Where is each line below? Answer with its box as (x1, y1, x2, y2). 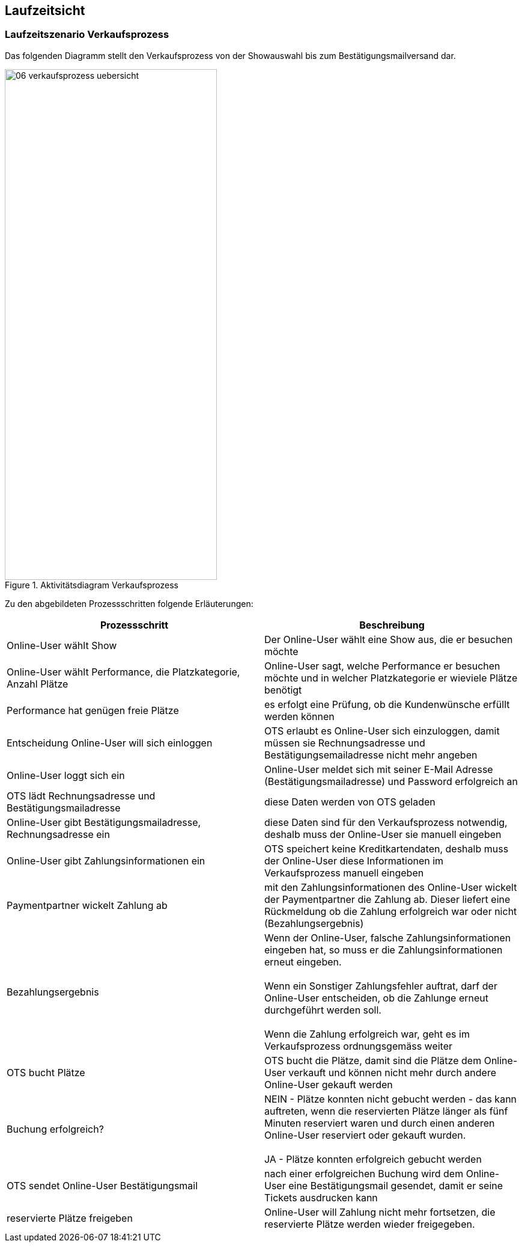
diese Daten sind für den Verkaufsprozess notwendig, (264, 816, 508, 828)
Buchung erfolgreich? (7, 1122, 104, 1135)
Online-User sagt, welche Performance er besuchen (264, 659, 500, 672)
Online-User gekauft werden (264, 1078, 393, 1091)
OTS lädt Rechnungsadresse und (7, 789, 156, 802)
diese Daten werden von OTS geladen (264, 795, 436, 808)
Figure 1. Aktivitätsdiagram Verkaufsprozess (5, 579, 178, 590)
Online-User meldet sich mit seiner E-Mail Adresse (264, 763, 493, 775)
